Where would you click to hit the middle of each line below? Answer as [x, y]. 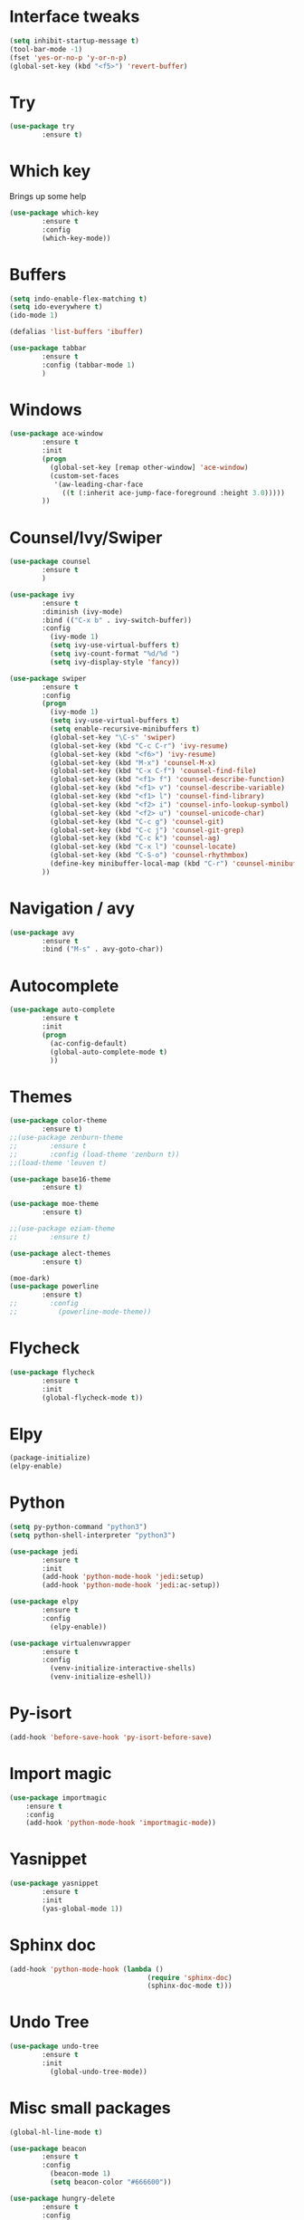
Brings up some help [48, 196]
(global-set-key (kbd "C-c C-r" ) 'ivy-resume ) [139, 746]
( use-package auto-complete [62, 1010]
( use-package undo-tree [54, 2047]
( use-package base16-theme [60, 1179]
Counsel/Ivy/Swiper [86, 537]
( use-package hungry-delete [62, 2198]
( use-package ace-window [56, 434]
